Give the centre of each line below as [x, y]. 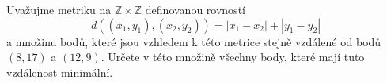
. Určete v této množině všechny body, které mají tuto [233, 57]
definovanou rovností [195, 9]
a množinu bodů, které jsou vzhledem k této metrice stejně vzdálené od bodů [194, 41]
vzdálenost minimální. [60, 72]
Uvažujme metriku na [59, 9]
